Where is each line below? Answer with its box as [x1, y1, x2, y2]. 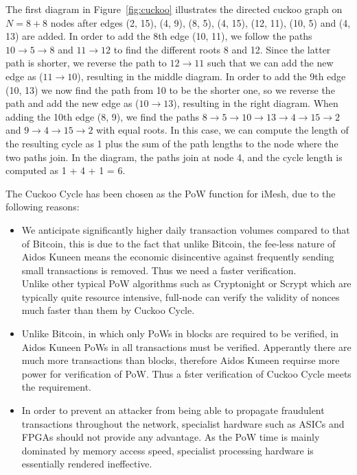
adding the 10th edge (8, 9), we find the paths [5, 109, 200, 123]
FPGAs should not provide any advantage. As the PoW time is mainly [21, 430, 320, 444]
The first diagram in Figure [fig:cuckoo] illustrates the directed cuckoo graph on [5, 2, 343, 16]
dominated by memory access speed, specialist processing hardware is [21, 443, 314, 457]
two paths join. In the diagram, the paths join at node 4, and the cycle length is [5, 149, 343, 164]
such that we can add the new [207, 56, 334, 70]
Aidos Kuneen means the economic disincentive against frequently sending [21, 249, 334, 264]
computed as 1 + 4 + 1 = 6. [5, 163, 126, 178]
